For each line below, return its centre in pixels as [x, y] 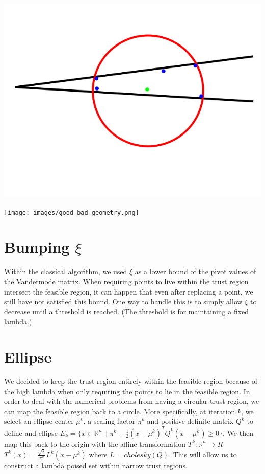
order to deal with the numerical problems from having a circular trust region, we [132, 401]
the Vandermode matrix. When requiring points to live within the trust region [126, 281]
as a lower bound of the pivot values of [195, 271]
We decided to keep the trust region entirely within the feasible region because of [131, 381]
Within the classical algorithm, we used [66, 271]
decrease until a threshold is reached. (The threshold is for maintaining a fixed [127, 311]
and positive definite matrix [190, 421]
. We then [238, 432]
